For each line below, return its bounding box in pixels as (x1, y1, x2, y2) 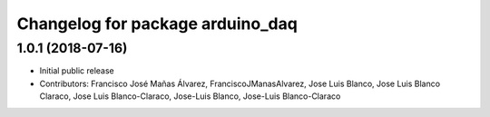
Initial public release (39, 65, 115, 76)
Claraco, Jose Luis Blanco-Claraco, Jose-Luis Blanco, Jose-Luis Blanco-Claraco (39, 91, 341, 102)
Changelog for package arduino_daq (16, 14, 299, 34)
